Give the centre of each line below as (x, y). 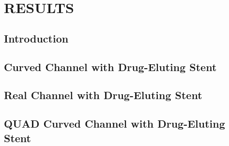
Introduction (36, 38)
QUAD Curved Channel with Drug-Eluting (114, 124)
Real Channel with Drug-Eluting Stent (103, 95)
